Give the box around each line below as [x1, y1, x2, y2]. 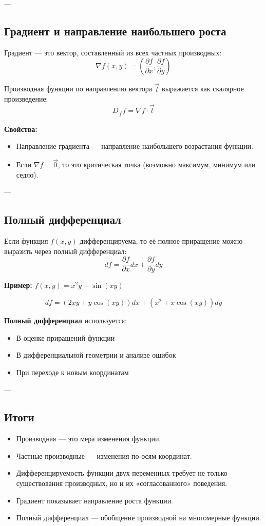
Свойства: [4, 123, 37, 134]
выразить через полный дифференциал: [4, 245, 127, 256]
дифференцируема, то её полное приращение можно [80, 236, 243, 246]
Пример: [4, 280, 32, 290]
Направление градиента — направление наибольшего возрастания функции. [16, 141, 253, 151]
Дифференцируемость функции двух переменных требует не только [16, 467, 228, 478]
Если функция [4, 236, 48, 246]
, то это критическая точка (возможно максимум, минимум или [58, 159, 256, 170]
